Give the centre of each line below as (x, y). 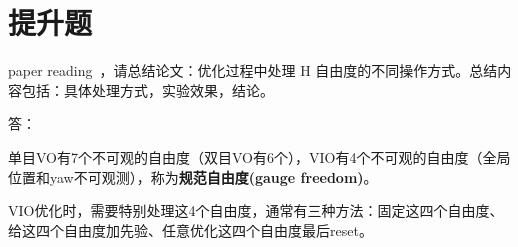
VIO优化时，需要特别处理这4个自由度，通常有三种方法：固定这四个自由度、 (256, 210)
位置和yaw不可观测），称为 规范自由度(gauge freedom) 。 (193, 176)
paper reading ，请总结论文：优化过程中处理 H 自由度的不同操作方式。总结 (253, 70)
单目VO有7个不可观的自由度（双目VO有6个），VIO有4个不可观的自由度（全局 (259, 156)
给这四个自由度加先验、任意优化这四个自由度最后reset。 (190, 229)
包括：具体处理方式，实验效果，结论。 (147, 89)
